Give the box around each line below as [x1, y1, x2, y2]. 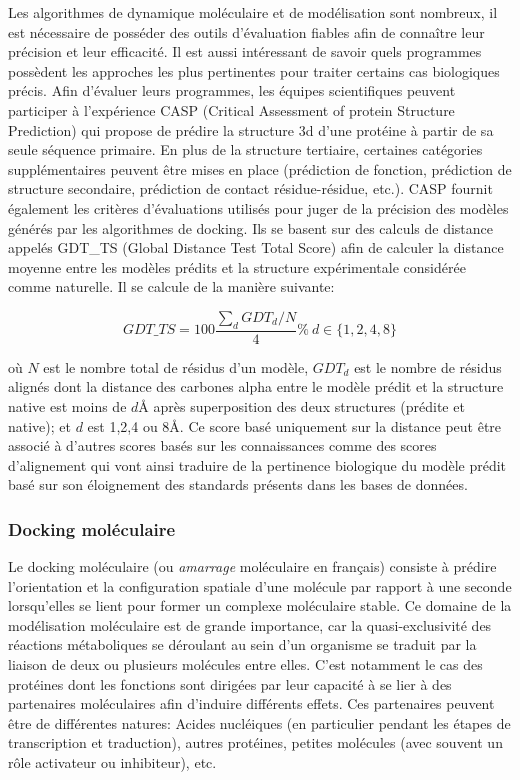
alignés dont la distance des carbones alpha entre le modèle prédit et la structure [8, 376, 504, 397]
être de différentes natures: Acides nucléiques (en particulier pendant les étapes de [8, 712, 511, 733]
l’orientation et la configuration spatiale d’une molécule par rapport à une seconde [8, 575, 512, 596]
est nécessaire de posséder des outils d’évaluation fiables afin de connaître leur [8, 21, 485, 42]
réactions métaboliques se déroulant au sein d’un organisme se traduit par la [8, 634, 477, 655]
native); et [8, 415, 71, 436]
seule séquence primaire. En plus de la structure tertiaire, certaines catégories [8, 139, 483, 160]
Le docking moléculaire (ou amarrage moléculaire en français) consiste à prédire [8, 556, 497, 577]
